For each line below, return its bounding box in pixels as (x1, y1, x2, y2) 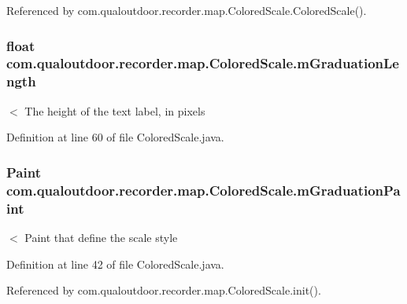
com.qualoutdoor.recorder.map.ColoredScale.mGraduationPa (6, 180, 401, 200)
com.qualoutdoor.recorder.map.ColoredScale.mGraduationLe (6, 53, 399, 73)
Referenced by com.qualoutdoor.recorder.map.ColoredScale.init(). (6, 282, 321, 299)
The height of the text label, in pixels (24, 102, 205, 119)
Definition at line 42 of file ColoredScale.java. (6, 255, 224, 272)
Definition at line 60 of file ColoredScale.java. (6, 129, 224, 145)
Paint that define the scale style (24, 229, 178, 245)
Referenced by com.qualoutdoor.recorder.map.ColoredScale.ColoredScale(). (6, 2, 367, 18)
